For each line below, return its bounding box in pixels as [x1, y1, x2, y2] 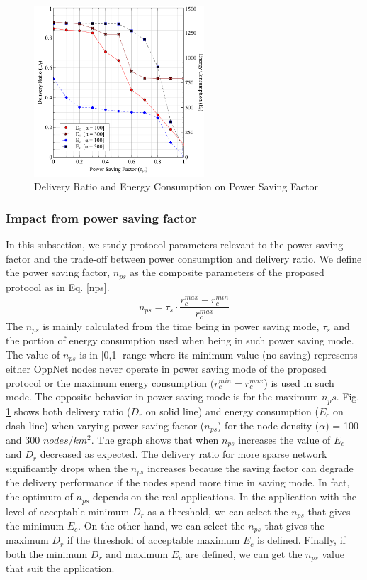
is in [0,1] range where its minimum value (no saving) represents [79, 346, 358, 361]
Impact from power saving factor [6, 209, 197, 226]
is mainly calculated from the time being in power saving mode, [43, 318, 320, 333]
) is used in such [264, 375, 334, 390]
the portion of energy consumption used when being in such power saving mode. [6, 333, 354, 348]
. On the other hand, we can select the [78, 518, 245, 532]
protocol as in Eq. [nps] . [6, 279, 110, 294]
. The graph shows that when [91, 432, 219, 447]
